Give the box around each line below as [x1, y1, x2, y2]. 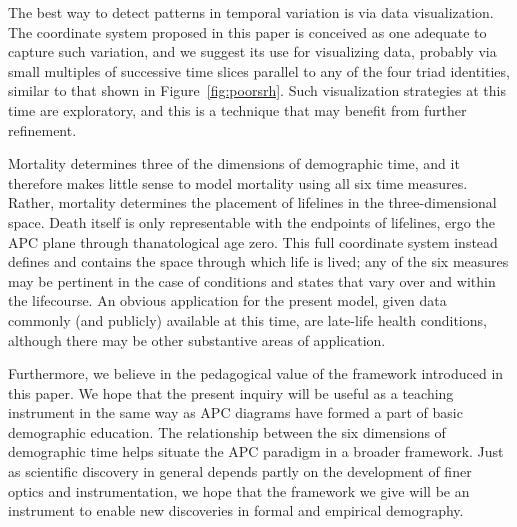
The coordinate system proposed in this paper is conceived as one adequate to [8, 21, 487, 42]
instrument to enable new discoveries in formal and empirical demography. [8, 500, 464, 521]
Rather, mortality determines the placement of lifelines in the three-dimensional [8, 192, 497, 213]
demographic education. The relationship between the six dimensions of [8, 421, 446, 442]
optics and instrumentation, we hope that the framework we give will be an [8, 480, 470, 501]
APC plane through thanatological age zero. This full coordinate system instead [8, 231, 498, 252]
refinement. [8, 119, 77, 140]
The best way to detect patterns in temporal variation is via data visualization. [8, 2, 494, 22]
